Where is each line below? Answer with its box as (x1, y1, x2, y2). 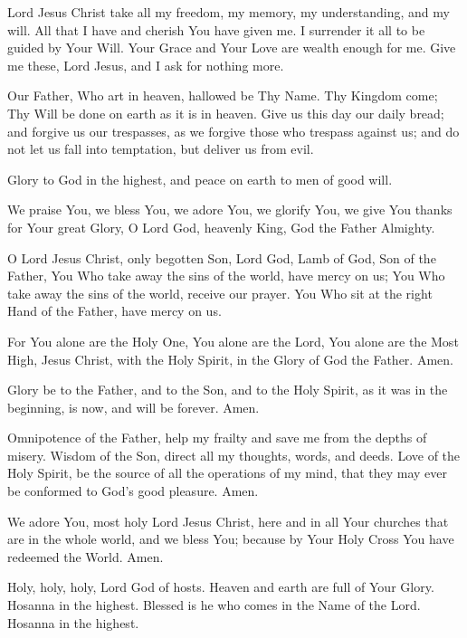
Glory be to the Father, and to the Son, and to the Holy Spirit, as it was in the (7, 380, 448, 399)
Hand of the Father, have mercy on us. (7, 301, 222, 320)
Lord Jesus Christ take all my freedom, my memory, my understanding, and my (7, 3, 450, 21)
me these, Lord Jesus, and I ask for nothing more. (7, 55, 284, 74)
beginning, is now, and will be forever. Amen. (7, 397, 260, 416)
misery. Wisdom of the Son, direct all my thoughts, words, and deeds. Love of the (7, 445, 461, 464)
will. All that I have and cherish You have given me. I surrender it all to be (7, 20, 425, 39)
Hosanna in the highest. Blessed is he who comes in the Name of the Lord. (7, 595, 421, 614)
